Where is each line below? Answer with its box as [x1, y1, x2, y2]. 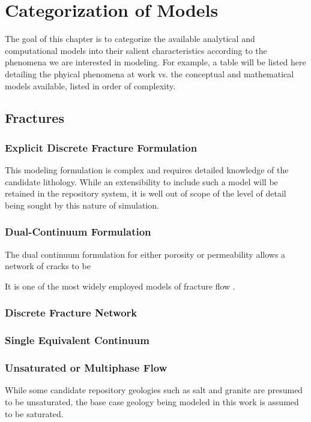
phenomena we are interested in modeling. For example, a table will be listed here [5, 56, 306, 68]
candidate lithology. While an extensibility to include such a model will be [5, 175, 278, 188]
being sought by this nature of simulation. [5, 198, 159, 211]
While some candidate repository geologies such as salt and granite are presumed [5, 384, 303, 396]
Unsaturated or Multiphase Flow [5, 360, 168, 375]
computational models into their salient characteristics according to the [5, 44, 267, 56]
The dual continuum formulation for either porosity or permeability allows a [5, 248, 286, 260]
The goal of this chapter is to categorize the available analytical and [5, 32, 255, 45]
